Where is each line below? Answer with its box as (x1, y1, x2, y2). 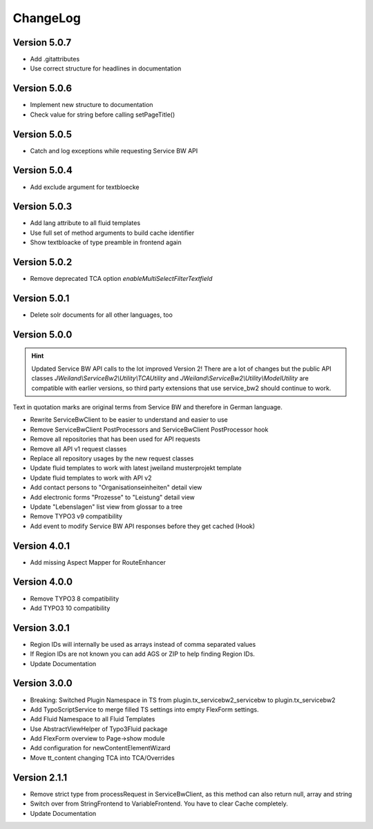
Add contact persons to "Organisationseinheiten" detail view (30, 483, 202, 491)
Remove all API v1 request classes (30, 445, 127, 453)
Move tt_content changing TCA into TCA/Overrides (30, 753, 175, 762)
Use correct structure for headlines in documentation (30, 64, 182, 72)
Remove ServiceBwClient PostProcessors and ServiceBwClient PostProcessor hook (30, 425, 269, 433)
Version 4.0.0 (12, 576, 73, 588)
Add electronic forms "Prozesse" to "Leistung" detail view (30, 493, 195, 501)
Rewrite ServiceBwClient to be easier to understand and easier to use (30, 416, 228, 424)
